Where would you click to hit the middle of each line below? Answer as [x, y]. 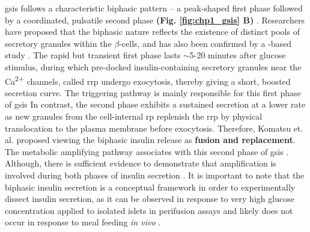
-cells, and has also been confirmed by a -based [205, 43]
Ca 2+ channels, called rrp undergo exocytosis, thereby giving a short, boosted [148, 80]
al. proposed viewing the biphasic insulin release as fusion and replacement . [150, 140]
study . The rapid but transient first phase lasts [93, 55]
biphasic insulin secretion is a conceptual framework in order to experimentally [150, 187]
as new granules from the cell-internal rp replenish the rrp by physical [134, 116]
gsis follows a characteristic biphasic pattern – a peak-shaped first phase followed [154, 8]
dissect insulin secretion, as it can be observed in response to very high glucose [150, 199]
